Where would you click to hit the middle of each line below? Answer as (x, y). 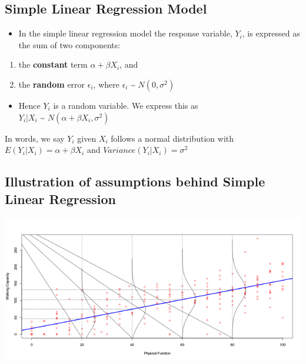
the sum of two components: (69, 44)
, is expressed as (271, 33)
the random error (52, 84)
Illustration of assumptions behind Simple (135, 181)
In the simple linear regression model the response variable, (125, 33)
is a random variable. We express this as (126, 105)
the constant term (53, 64)
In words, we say (35, 138)
